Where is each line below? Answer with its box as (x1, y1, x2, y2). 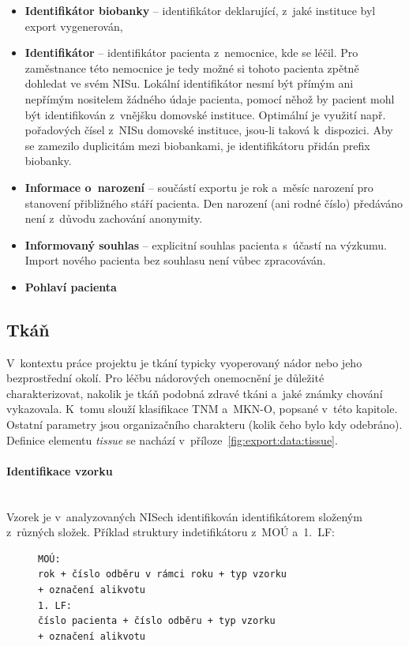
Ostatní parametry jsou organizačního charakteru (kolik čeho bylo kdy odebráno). (6, 416, 403, 433)
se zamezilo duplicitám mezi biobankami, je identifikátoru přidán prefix (24, 137, 370, 153)
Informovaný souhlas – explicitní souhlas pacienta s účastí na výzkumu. (24, 236, 387, 253)
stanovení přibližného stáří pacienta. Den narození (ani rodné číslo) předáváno (24, 194, 403, 211)
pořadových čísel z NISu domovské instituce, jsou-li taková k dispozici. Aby (24, 122, 393, 138)
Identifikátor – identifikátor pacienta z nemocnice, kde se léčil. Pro (24, 44, 358, 61)
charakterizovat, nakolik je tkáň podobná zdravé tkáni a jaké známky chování (6, 385, 383, 401)
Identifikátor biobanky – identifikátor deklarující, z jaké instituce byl (24, 2, 376, 18)
